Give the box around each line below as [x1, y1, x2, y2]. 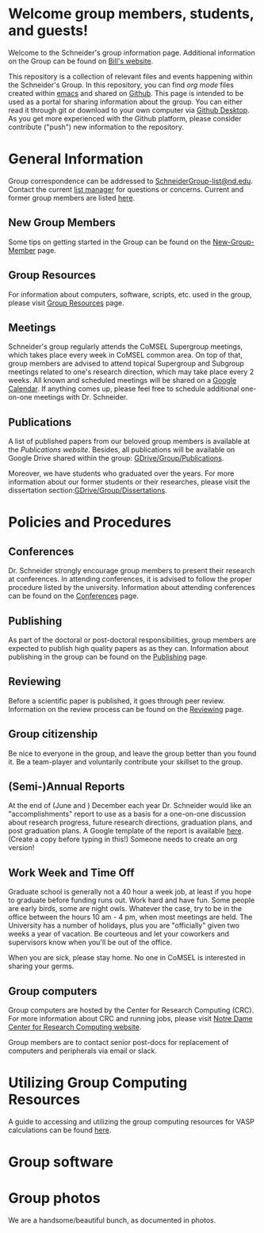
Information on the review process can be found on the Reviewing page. [8, 704, 244, 714]
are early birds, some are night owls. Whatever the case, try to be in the [8, 904, 243, 913]
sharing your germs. [8, 961, 75, 971]
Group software [8, 1153, 113, 1171]
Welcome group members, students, [8, 5, 254, 23]
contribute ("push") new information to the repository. [8, 122, 185, 132]
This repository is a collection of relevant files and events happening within [8, 71, 254, 81]
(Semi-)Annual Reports [8, 779, 125, 793]
